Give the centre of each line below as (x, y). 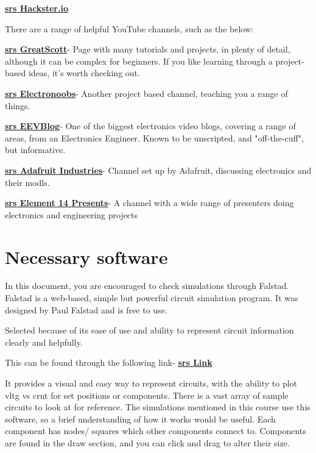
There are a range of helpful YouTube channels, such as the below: (129, 28)
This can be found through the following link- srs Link (109, 362)
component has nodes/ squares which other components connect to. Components (156, 431)
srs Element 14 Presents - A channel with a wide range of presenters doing (149, 203)
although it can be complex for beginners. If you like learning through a (139, 61)
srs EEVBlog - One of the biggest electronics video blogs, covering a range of (150, 126)
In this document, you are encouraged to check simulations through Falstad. (147, 286)
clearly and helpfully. (44, 342)
